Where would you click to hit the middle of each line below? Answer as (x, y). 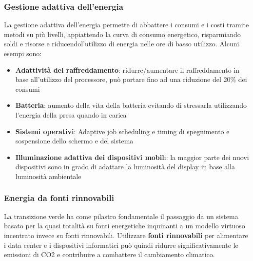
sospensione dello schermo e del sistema (74, 141)
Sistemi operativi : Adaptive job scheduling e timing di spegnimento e (122, 131)
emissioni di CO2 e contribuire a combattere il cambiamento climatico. (109, 254)
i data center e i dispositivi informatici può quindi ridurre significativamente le (121, 245)
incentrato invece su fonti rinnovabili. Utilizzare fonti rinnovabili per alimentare (126, 235)
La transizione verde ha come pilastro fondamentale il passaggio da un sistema (121, 216)
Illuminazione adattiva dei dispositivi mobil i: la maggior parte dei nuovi (132, 157)
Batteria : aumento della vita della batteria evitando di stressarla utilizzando (131, 105)
